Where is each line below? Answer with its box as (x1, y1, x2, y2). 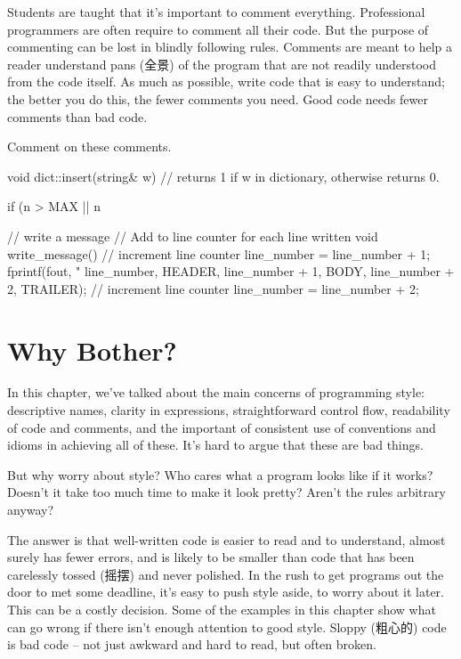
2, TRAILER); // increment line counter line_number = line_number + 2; (7, 279, 419, 297)
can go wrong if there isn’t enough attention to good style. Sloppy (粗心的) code (7, 617, 447, 636)
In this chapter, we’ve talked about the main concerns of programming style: (7, 383, 425, 402)
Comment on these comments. (7, 137, 172, 156)
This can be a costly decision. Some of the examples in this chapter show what (7, 599, 436, 618)
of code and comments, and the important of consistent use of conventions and (7, 418, 436, 436)
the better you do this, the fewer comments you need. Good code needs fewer (7, 89, 428, 108)
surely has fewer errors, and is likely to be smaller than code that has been (7, 548, 415, 566)
